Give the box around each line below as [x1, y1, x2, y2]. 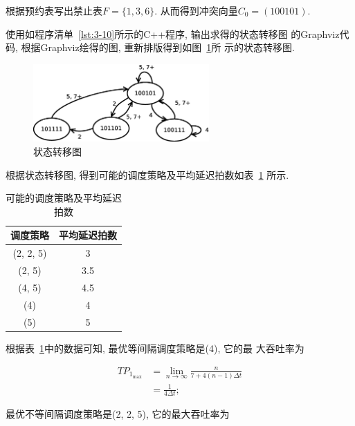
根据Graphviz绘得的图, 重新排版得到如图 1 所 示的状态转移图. [21, 40, 295, 55]
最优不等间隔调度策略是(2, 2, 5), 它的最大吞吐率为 [6, 407, 230, 421]
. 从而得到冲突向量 [154, 3, 238, 17]
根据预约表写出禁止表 [6, 3, 102, 17]
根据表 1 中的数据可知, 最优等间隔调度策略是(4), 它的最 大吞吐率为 [6, 340, 304, 355]
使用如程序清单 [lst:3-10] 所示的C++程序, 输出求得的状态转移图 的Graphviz [6, 26, 340, 41]
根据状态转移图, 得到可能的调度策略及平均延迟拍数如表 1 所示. [6, 167, 289, 182]
